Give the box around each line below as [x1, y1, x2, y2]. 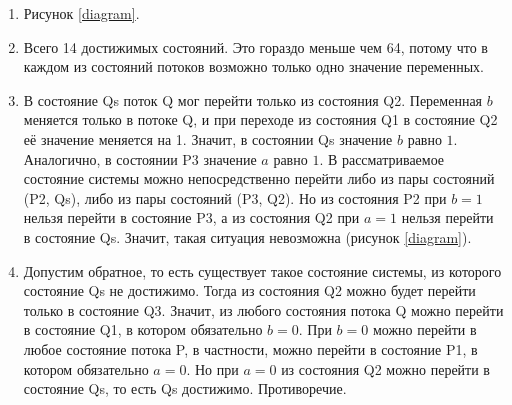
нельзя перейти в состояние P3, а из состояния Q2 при [23, 207, 360, 228]
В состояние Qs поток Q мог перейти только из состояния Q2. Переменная [23, 89, 483, 110]
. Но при [186, 358, 239, 379]
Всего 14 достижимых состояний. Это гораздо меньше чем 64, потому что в [23, 36, 488, 57]
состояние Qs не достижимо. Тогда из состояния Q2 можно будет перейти [23, 280, 476, 301]
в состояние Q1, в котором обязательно [23, 319, 263, 340]
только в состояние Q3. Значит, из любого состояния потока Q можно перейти [23, 299, 504, 320]
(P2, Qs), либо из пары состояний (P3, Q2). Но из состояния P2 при [23, 187, 447, 208]
